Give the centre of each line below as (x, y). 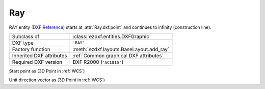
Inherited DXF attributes (40, 55)
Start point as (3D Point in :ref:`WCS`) (47, 71)
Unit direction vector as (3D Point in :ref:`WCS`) (57, 80)
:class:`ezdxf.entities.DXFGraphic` (112, 36)
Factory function (31, 49)
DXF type (23, 43)
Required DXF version (37, 62)
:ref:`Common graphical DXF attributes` (118, 55)
